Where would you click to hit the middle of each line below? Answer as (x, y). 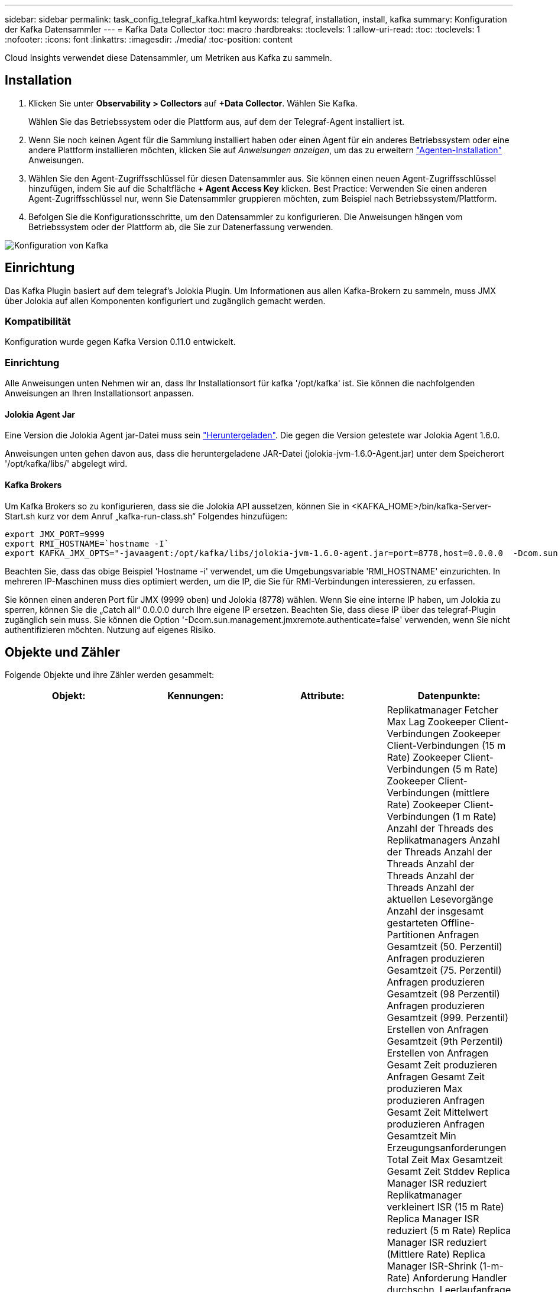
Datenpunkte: (449, 696)
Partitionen (411, 935)
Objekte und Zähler (63, 653)
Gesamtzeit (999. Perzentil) (447, 1018)
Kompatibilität (38, 322)
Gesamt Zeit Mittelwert (437, 1112)
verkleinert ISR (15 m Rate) (445, 1207)
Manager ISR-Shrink (432, 1266)
